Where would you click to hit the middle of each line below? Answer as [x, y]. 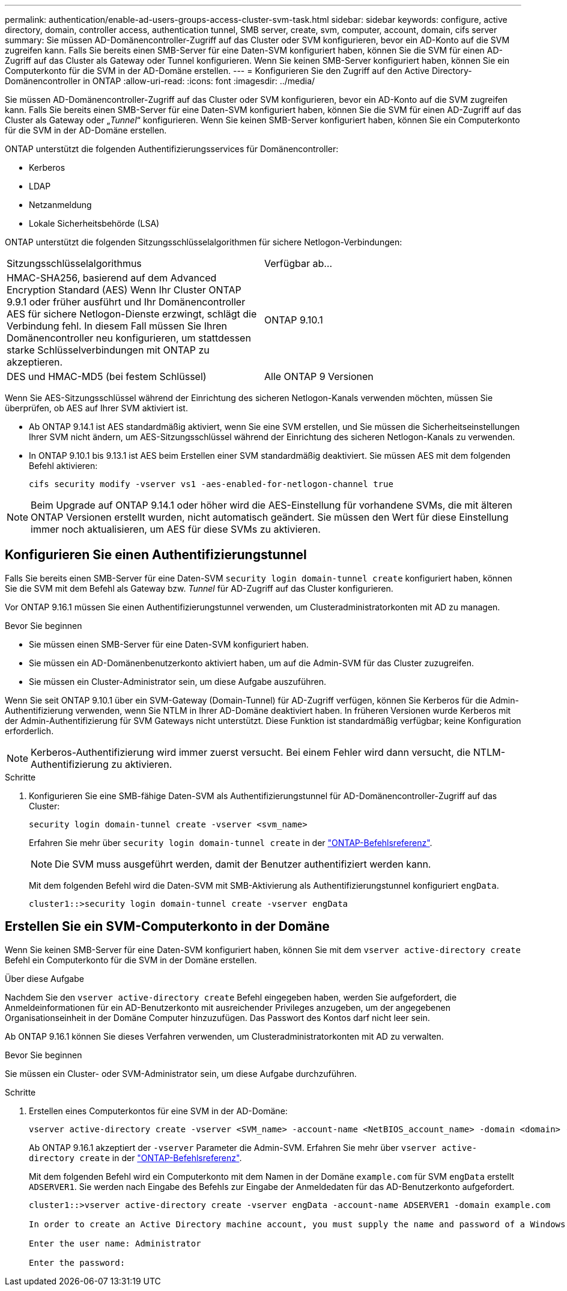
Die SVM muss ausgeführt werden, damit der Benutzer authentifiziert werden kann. [243, 864]
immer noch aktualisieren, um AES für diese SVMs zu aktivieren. [176, 529]
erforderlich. [29, 731]
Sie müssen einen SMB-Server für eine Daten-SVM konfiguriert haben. [169, 644]
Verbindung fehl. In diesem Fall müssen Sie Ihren [117, 326]
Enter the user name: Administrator [115, 1243]
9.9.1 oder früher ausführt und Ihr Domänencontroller [126, 302]
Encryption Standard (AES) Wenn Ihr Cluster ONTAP [124, 290]
